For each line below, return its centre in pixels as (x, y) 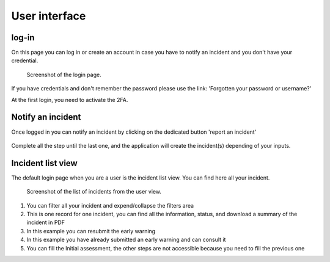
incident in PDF (46, 222)
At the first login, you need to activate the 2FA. (70, 100)
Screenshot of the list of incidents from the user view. (94, 192)
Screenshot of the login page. (64, 75)
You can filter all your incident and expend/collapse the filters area (110, 205)
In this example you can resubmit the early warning (91, 231)
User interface (49, 16)
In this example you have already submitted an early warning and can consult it (126, 240)
